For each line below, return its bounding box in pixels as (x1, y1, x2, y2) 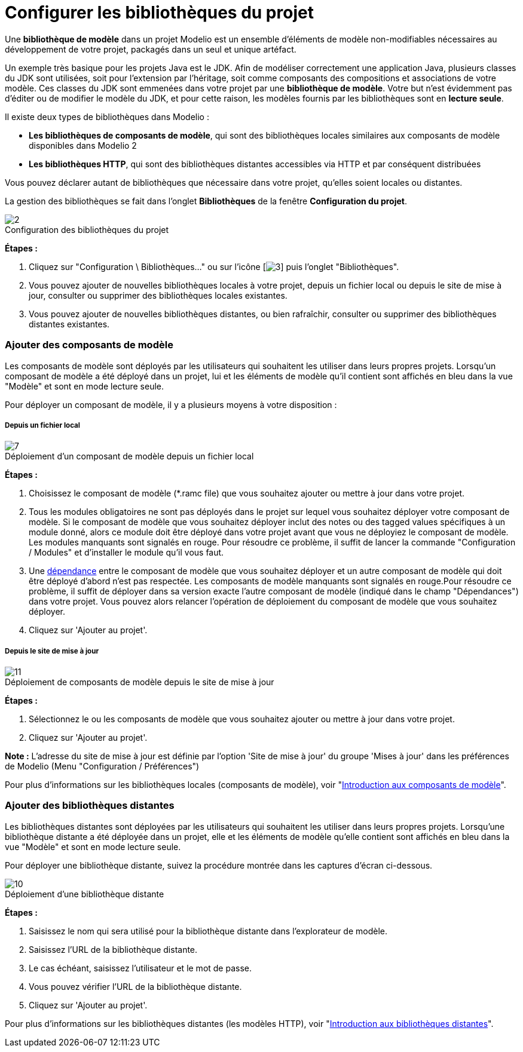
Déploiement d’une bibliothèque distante (5, 888, 164, 899)
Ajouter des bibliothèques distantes (5, 799, 175, 812)
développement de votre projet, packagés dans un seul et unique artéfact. (5, 44, 296, 54)
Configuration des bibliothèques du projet (5, 224, 169, 235)
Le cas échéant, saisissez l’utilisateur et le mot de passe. (29, 962, 252, 973)
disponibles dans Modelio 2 (29, 140, 137, 151)
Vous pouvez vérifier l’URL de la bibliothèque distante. (29, 981, 242, 992)
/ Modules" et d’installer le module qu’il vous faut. (29, 547, 224, 558)
